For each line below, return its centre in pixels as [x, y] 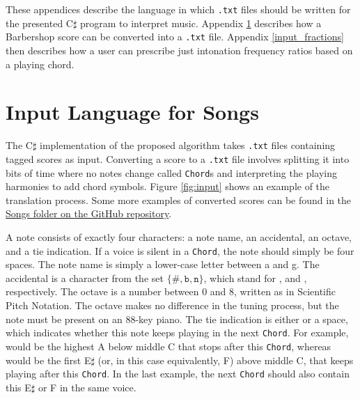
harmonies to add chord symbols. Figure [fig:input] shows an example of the [168, 186]
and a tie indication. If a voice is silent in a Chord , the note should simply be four [180, 250]
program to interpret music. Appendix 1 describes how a [201, 23]
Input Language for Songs [132, 112]
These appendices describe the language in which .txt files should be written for [178, 9]
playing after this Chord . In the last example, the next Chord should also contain [178, 374]
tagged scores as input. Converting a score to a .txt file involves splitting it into [178, 158]
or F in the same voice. [87, 387]
